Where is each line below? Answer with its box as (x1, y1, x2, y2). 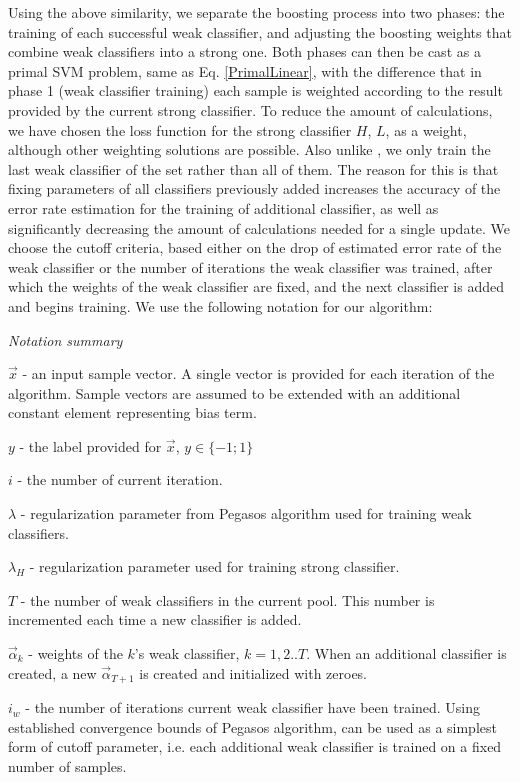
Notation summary (8, 329, 123, 350)
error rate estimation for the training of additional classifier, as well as (8, 197, 439, 218)
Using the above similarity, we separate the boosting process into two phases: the (8, 2, 505, 22)
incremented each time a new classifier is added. (8, 609, 302, 630)
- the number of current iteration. (17, 469, 223, 490)
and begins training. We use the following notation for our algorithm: (8, 295, 433, 316)
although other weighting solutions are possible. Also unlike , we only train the (8, 139, 491, 160)
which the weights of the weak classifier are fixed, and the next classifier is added (8, 276, 504, 297)
